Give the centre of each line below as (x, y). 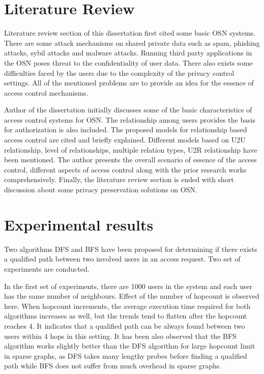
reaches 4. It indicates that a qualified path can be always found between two (125, 325)
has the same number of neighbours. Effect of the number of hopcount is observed (132, 296)
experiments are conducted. (47, 268)
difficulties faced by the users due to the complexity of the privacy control (119, 73)
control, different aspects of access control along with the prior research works (125, 169)
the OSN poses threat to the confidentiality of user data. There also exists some (128, 62)
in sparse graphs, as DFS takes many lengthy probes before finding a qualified (126, 355)
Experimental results (79, 224)
